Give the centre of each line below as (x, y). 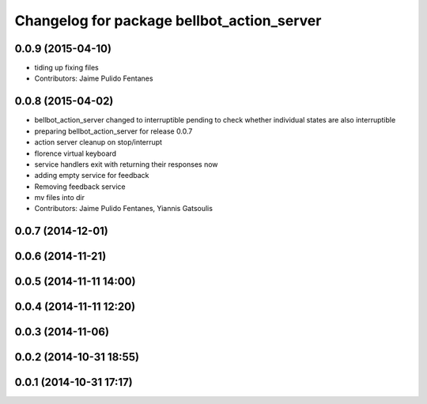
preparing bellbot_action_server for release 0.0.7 (113, 131)
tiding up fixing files (66, 68)
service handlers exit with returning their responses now (126, 164)
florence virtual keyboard (76, 153)
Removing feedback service (80, 187)
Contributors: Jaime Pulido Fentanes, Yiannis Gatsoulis (124, 209)
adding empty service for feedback (92, 176)
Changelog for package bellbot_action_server (168, 21)
